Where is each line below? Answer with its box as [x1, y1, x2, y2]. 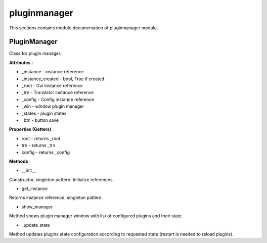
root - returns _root [21, 135, 61, 141]
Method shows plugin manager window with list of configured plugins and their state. [9, 213, 183, 219]
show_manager [21, 203, 53, 210]
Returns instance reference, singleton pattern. [9, 194, 103, 200]
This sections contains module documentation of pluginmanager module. [9, 25, 158, 31]
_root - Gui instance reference [21, 83, 83, 89]
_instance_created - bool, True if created [21, 76, 105, 82]
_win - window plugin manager [21, 103, 84, 109]
